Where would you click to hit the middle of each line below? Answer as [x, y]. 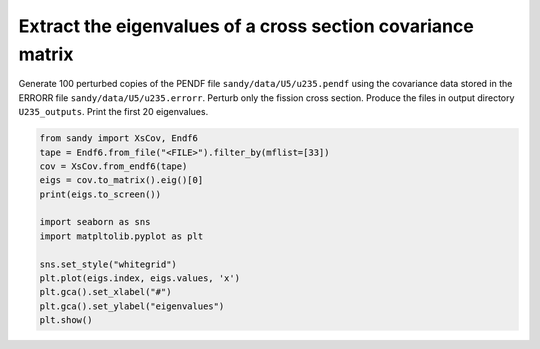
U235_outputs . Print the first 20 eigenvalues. [113, 112]
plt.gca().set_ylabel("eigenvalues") [132, 306]
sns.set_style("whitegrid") [108, 264]
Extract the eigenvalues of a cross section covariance [246, 26]
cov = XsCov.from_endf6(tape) [113, 166]
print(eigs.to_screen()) [100, 194]
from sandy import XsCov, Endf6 [119, 138]
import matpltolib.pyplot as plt [121, 236]
